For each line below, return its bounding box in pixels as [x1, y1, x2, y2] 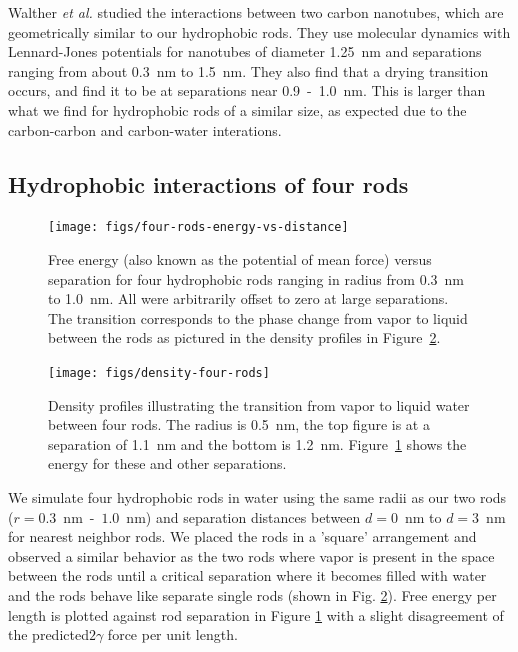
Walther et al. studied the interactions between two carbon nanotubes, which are [8, 2, 504, 22]
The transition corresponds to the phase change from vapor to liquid [48, 307, 468, 328]
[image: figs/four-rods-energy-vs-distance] [48, 220, 349, 235]
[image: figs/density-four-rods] [48, 365, 270, 380]
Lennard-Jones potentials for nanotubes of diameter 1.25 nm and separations [8, 41, 482, 62]
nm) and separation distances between [126, 506, 361, 527]
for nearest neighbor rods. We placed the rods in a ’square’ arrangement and [8, 526, 477, 547]
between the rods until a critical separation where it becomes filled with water [8, 565, 487, 586]
